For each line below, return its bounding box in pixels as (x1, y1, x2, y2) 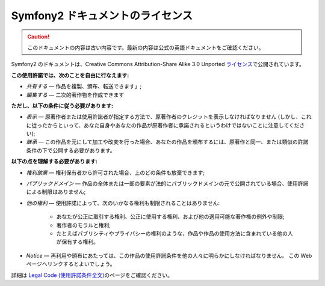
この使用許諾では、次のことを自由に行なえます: (11, 71, 129, 79)
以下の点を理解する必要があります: (11, 158, 97, 165)
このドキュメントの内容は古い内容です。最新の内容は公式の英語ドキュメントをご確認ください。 (27, 44, 264, 51)
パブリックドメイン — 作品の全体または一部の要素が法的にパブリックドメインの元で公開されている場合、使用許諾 (26, 180, 309, 187)
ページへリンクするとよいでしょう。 (26, 260, 116, 267)
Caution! (27, 33, 50, 40)
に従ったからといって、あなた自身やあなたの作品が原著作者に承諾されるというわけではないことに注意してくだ (26, 121, 300, 129)
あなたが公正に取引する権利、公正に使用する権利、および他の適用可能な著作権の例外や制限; (56, 213, 285, 221)
